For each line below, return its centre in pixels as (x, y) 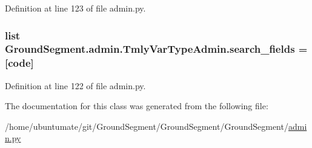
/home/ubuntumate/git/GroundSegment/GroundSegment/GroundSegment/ (147, 126)
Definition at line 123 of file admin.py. (75, 8)
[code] (19, 63)
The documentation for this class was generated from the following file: (137, 106)
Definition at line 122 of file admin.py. (75, 85)
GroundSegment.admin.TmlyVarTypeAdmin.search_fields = (156, 49)
